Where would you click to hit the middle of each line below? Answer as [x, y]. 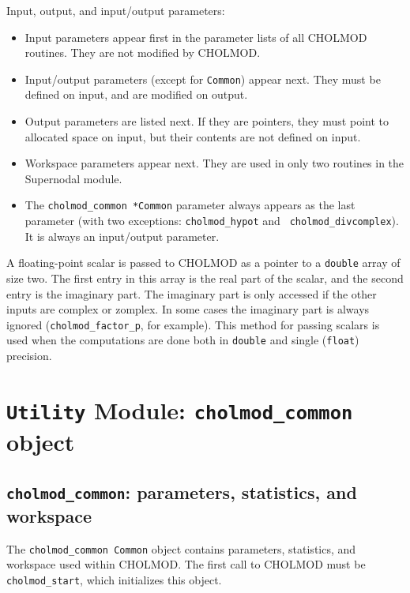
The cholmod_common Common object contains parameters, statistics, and [181, 548]
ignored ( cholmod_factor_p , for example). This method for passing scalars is [193, 324]
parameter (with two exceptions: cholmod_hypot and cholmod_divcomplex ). [212, 221]
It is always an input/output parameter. [122, 236]
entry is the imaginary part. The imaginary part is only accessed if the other [192, 293]
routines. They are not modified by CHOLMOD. [143, 53]
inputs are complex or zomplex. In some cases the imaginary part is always [188, 309]
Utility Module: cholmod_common [180, 409]
